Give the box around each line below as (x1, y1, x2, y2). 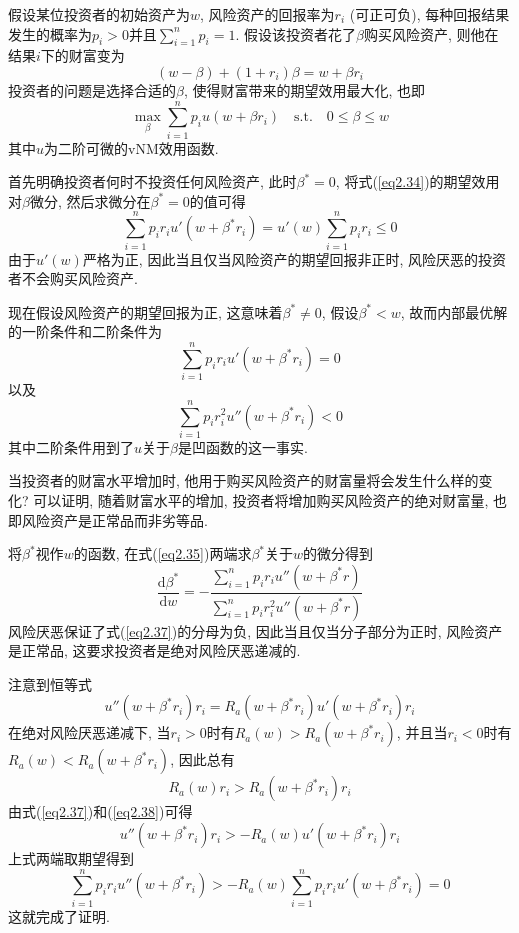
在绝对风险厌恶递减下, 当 (8, 722, 171, 743)
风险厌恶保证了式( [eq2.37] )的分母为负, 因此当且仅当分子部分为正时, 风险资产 (8, 620, 503, 641)
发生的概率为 (8, 23, 92, 44)
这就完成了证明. (8, 905, 110, 926)
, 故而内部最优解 (400, 301, 508, 322)
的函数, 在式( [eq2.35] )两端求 (73, 543, 252, 564)
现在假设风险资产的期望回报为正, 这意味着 (8, 301, 283, 322)
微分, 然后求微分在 (29, 190, 151, 211)
